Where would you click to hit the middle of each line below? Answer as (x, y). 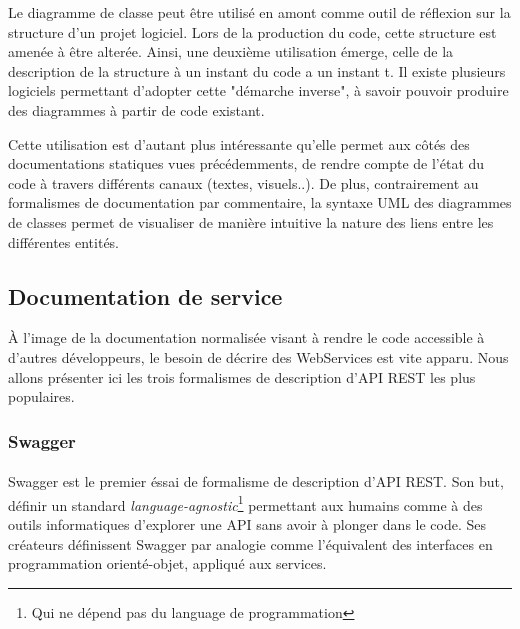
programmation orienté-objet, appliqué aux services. (167, 563)
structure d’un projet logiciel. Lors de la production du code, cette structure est (252, 31)
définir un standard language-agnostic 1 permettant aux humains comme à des (245, 503)
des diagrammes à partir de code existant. (136, 109)
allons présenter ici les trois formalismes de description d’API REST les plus (242, 376)
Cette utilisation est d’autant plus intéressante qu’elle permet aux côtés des (239, 143)
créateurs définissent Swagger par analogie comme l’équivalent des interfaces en (250, 543)
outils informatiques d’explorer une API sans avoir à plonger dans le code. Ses (247, 523)
